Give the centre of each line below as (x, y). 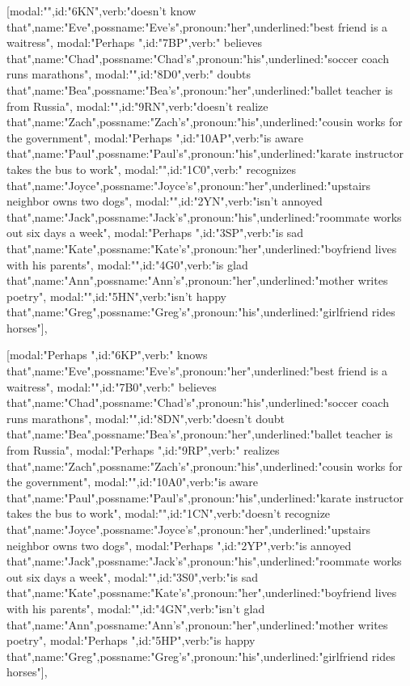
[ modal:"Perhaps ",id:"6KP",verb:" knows (107, 355)
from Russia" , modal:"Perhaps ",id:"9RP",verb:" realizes (143, 450)
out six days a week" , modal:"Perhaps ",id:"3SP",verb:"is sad (155, 233)
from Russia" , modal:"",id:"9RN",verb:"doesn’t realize (137, 106)
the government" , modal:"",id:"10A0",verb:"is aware (132, 482)
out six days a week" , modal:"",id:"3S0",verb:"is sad (133, 576)
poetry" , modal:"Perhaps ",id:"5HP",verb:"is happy (131, 640)
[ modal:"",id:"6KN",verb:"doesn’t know (101, 11)
